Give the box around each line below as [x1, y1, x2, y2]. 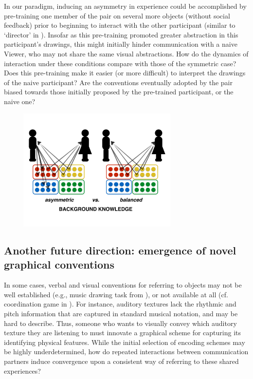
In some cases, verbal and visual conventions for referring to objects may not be [4, 280, 242, 290]
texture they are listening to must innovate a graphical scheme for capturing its [4, 327, 241, 338]
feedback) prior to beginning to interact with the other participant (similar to [4, 20, 235, 30]
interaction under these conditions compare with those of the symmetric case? [4, 58, 236, 68]
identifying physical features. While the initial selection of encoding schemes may [4, 337, 245, 347]
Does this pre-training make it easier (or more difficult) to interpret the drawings [4, 68, 246, 78]
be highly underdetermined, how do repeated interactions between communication [4, 346, 249, 357]
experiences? [4, 365, 41, 376]
